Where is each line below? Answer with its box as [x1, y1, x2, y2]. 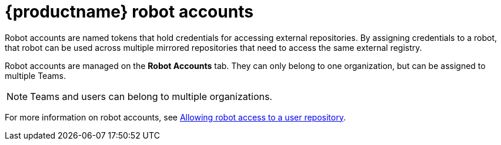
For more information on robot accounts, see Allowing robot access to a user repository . [5, 112, 346, 122]
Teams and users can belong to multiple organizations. [30, 90, 272, 102]
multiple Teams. [5, 70, 66, 81]
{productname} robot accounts [5, 2, 253, 22]
